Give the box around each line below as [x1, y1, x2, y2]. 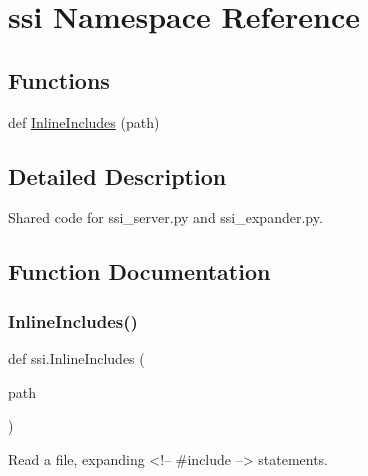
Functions [8, 64, 110, 95]
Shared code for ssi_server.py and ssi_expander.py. [8, 207, 323, 228]
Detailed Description [8, 160, 227, 191]
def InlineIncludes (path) [8, 111, 160, 132]
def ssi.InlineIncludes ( [8, 347, 145, 368]
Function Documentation [8, 256, 271, 287]
